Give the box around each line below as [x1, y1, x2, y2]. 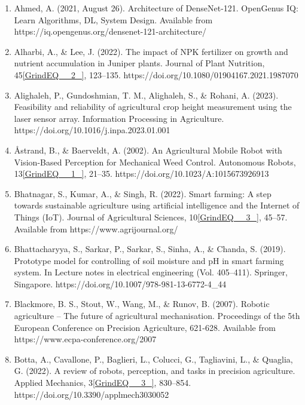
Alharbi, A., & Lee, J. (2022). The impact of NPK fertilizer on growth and [14, 45, 288, 57]
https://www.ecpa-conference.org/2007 [14, 333, 157, 345]
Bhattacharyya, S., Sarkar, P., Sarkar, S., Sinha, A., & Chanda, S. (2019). [14, 243, 286, 255]
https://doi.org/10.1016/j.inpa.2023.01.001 [14, 124, 170, 136]
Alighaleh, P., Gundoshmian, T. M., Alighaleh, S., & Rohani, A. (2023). [14, 88, 279, 101]
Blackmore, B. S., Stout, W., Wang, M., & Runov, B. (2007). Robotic [14, 297, 270, 310]
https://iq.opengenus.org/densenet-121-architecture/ [14, 25, 206, 38]
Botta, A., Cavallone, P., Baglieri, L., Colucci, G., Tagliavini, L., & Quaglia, [14, 352, 293, 365]
